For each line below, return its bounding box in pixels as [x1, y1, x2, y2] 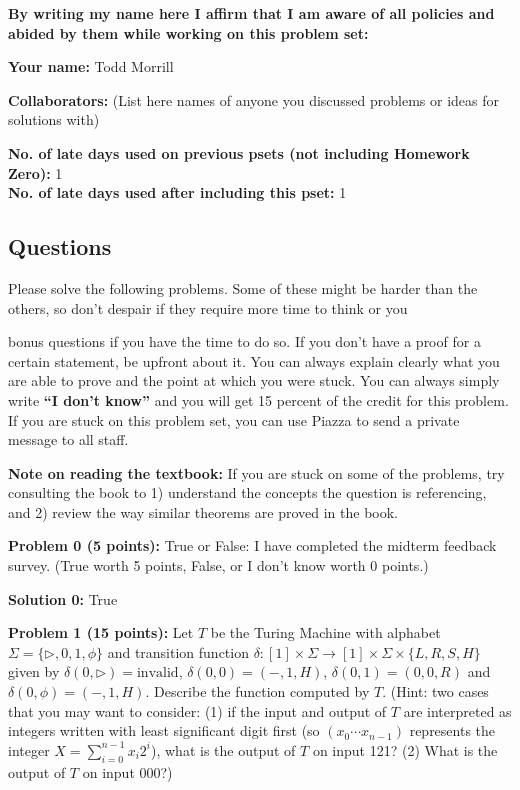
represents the [409, 720, 496, 741]
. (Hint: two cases [382, 681, 489, 702]
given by [8, 661, 60, 682]
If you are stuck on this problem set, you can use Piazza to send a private [8, 409, 460, 430]
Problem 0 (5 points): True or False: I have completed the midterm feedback [8, 535, 497, 556]
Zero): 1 [8, 162, 63, 183]
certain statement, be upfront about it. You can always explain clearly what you [8, 350, 500, 371]
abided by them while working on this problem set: [8, 22, 369, 43]
